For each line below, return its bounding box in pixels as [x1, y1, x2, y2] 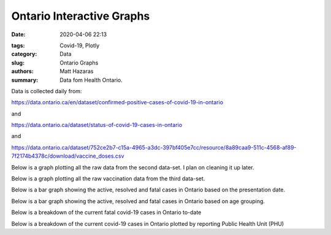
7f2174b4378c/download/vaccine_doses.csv [11, 152, 125, 160]
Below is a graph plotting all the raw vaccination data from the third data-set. [11, 175, 205, 182]
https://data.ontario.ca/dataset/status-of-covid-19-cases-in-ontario [11, 121, 183, 129]
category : [11, 50, 37, 58]
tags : [11, 42, 25, 49]
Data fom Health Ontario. [59, 76, 123, 83]
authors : [11, 67, 34, 75]
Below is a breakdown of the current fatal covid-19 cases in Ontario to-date [11, 209, 202, 216]
